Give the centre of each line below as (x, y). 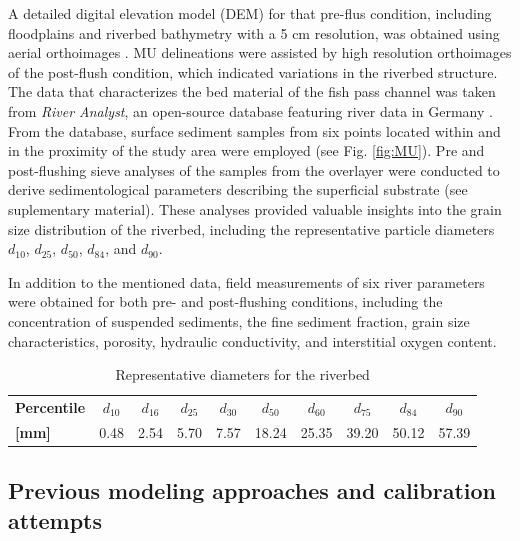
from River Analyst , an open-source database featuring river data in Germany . (250, 110)
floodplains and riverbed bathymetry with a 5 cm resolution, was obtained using (254, 32)
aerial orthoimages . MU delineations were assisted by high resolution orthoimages (260, 52)
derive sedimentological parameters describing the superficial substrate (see (238, 189)
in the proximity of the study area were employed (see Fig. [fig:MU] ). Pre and (246, 150)
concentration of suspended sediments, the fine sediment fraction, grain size (239, 320)
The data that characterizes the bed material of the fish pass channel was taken (252, 91)
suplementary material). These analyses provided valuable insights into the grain (255, 208)
